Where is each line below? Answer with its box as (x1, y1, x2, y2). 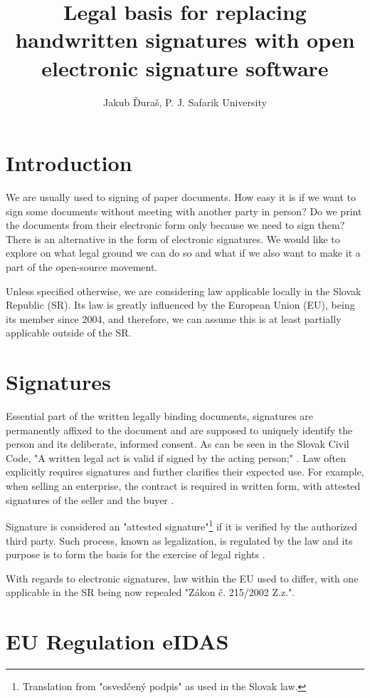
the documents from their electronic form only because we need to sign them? (6, 217, 345, 232)
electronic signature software (41, 53, 329, 82)
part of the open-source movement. (6, 260, 158, 274)
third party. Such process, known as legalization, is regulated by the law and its (6, 533, 353, 548)
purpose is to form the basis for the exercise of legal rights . (6, 547, 265, 562)
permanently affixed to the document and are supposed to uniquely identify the (6, 422, 353, 437)
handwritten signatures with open (15, 25, 355, 54)
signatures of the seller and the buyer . (6, 492, 174, 507)
